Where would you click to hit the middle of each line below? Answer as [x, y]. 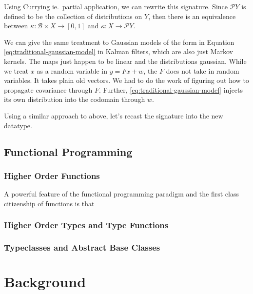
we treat [16, 70]
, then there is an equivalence [192, 16]
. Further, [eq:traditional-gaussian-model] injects [171, 89]
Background [45, 282]
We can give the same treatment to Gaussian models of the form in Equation [119, 42]
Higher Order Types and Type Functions [86, 225]
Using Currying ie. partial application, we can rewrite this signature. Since [116, 6]
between [16, 26]
